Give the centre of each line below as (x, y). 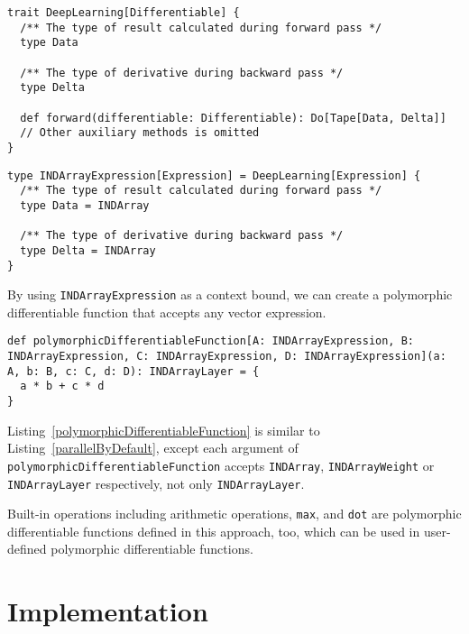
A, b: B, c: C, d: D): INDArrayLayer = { (133, 371)
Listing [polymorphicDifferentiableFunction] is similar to (164, 430)
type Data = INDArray (85, 205)
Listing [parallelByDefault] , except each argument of (153, 448)
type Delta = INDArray (88, 250)
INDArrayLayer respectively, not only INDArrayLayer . (156, 483)
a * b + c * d (62, 386)
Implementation (108, 611)
